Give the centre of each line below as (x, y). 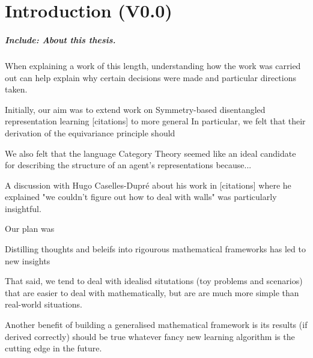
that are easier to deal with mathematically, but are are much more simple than (152, 292)
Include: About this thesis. (60, 39)
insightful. (23, 208)
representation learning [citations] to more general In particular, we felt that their (155, 121)
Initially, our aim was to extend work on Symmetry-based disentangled (135, 109)
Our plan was (30, 229)
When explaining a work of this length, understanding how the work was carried (153, 65)
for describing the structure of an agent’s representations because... (128, 165)
